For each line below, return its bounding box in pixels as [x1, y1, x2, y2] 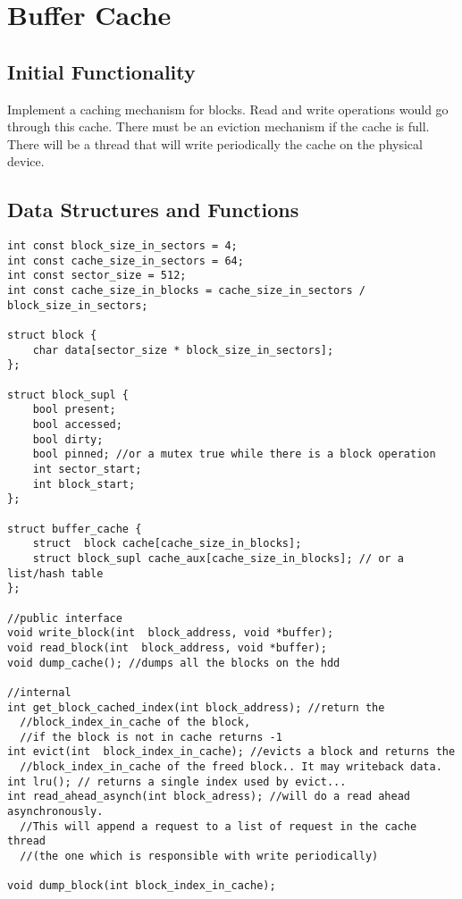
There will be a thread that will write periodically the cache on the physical [7, 134, 423, 153]
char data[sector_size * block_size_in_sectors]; [32, 343, 334, 357]
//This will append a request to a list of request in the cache [20, 819, 417, 833]
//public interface [7, 611, 122, 625]
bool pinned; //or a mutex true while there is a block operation [32, 448, 436, 461]
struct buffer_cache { [7, 522, 142, 535]
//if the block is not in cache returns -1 [20, 730, 282, 744]
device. [7, 152, 45, 171]
